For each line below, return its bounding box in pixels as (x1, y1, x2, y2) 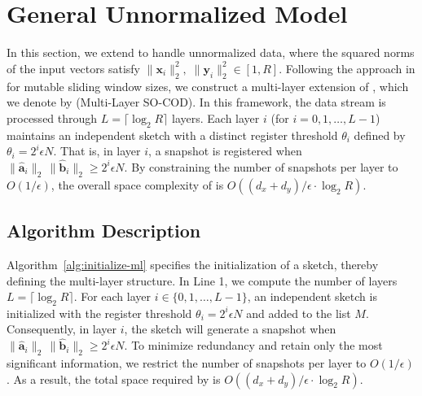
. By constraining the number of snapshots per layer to (124, 158, 398, 175)
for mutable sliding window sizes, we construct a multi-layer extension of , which (7, 77, 409, 94)
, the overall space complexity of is (51, 176, 224, 193)
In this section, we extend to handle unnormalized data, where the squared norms (7, 44, 415, 61)
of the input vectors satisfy (7, 59, 140, 76)
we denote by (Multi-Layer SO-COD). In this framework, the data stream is (7, 94, 386, 111)
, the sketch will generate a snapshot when (124, 320, 336, 337)
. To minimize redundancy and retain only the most (124, 337, 383, 354)
